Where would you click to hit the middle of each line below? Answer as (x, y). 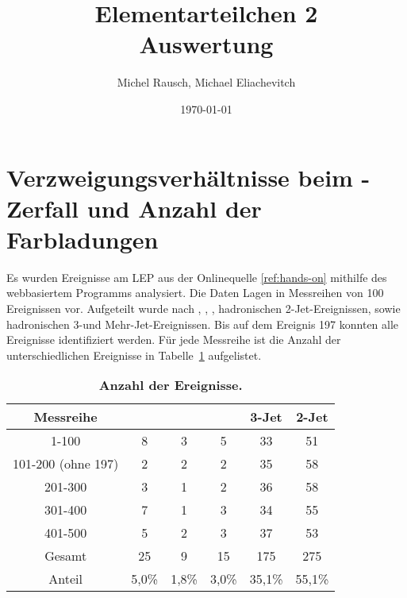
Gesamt (66, 556)
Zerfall (43, 208)
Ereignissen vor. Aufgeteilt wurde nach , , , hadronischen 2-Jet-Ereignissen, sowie (203, 308)
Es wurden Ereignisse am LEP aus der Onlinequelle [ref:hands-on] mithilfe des (197, 277)
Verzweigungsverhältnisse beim (180, 177)
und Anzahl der (174, 208)
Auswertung (206, 44)
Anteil (66, 579)
